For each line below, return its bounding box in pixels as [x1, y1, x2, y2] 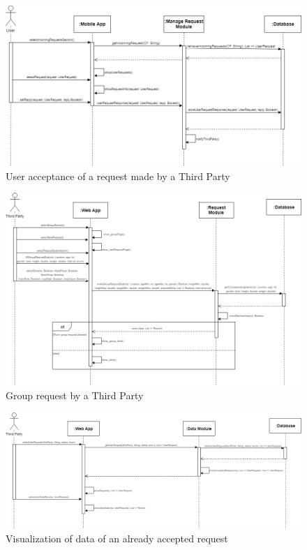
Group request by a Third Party [6, 387, 144, 402]
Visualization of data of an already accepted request [6, 530, 228, 545]
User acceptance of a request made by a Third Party [6, 168, 230, 183]
